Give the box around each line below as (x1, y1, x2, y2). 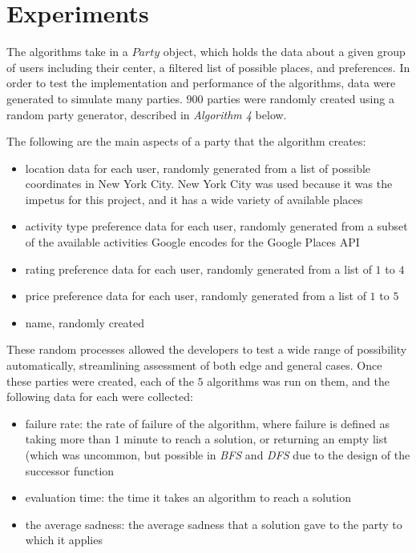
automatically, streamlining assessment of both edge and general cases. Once (6, 357, 382, 374)
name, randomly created (25, 314, 145, 331)
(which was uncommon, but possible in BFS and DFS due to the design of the (25, 447, 410, 463)
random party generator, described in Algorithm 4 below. (6, 106, 287, 122)
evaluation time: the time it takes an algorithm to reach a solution (25, 489, 352, 506)
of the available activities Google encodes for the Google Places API (25, 234, 360, 250)
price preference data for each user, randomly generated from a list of (25, 287, 366, 304)
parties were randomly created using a (207, 90, 394, 106)
